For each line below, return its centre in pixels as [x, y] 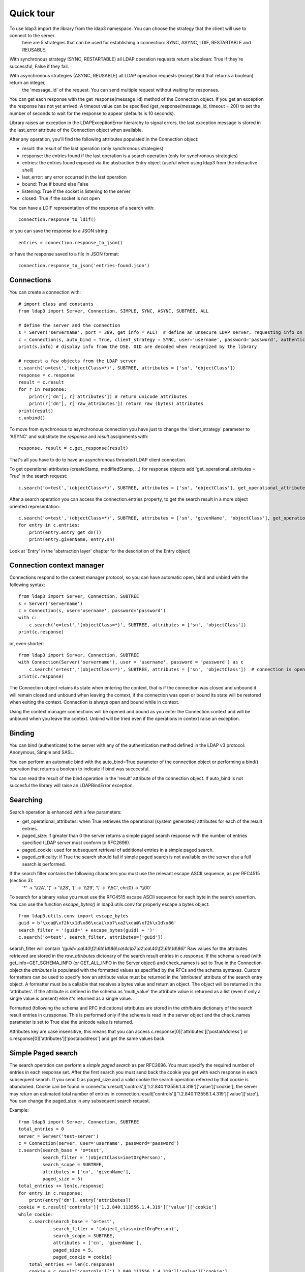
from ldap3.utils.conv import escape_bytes [73, 916]
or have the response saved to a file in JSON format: [64, 254]
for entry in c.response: [51, 1193]
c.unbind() [32, 418]
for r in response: [43, 389]
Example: [19, 1110]
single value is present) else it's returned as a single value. [71, 999]
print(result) [36, 411]
